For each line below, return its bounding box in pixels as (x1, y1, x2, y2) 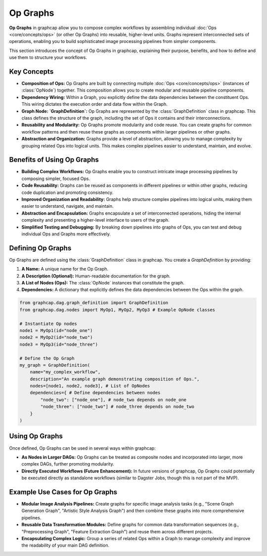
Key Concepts (9, 67, 54, 76)
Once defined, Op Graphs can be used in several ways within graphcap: (9, 445, 156, 451)
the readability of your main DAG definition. (21, 542, 110, 549)
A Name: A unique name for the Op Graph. (21, 266, 109, 272)
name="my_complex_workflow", (30, 369, 101, 375)
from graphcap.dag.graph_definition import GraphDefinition (19, 300, 169, 306)
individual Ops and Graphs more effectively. (21, 231, 111, 237)
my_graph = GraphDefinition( (19, 362, 90, 368)
